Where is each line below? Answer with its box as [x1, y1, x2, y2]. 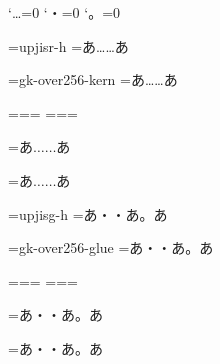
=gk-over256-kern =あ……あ [8, 69, 178, 90]
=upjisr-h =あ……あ [8, 35, 129, 56]
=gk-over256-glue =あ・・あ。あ [8, 237, 214, 258]
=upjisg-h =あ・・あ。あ [8, 203, 168, 224]
